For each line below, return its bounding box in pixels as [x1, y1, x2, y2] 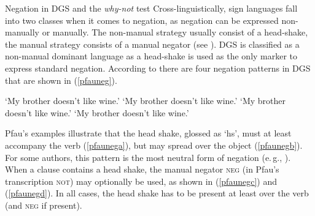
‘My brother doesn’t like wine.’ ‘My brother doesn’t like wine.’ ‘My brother [5, 94, 286, 107]
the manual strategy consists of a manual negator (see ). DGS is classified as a [5, 37, 300, 50]
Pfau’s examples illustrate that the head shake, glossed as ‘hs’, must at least [5, 127, 292, 140]
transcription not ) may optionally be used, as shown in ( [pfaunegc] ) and [5, 174, 277, 187]
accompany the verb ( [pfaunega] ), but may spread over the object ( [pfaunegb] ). [5, 138, 303, 151]
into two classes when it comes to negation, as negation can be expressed [5, 13, 279, 26]
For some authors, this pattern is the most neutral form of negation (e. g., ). [5, 151, 291, 163]
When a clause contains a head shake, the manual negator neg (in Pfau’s [5, 163, 279, 176]
